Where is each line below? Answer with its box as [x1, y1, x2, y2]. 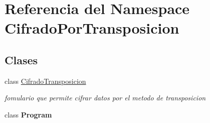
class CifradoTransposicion [5, 75, 86, 86]
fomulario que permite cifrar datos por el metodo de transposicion [5, 92, 206, 103]
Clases [5, 52, 38, 67]
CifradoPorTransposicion [5, 18, 179, 38]
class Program [5, 109, 52, 119]
